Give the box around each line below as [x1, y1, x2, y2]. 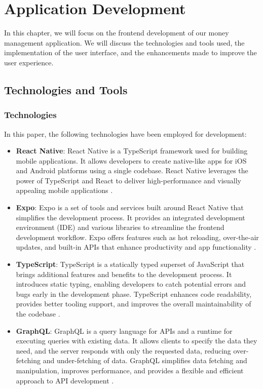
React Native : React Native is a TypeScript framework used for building [16, 145, 248, 156]
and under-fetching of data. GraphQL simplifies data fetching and [43, 355, 247, 366]
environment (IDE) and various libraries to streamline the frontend [16, 222, 224, 232]
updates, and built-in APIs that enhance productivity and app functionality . [16, 242, 256, 252]
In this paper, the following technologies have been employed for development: [4, 128, 247, 139]
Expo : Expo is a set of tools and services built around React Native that [16, 202, 244, 213]
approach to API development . [16, 375, 114, 385]
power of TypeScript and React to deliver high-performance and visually [16, 175, 242, 185]
